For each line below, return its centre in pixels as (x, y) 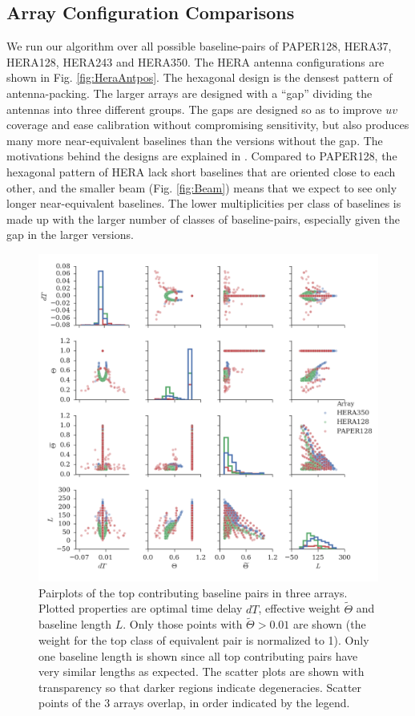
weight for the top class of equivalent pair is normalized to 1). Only (204, 640)
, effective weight (299, 608)
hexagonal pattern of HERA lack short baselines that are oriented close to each (201, 171)
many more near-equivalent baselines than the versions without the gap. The (195, 140)
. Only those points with (183, 624)
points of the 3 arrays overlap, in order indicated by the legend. (194, 703)
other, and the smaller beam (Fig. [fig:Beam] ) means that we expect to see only (202, 187)
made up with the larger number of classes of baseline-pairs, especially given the (203, 218)
